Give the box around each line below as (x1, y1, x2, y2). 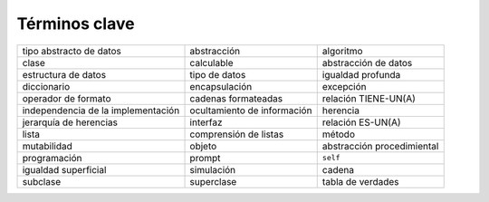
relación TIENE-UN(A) (321, 91, 417, 104)
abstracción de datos (321, 56, 413, 69)
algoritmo (321, 44, 363, 57)
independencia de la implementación (22, 104, 180, 117)
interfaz (189, 116, 223, 129)
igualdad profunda (321, 68, 401, 81)
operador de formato (22, 91, 111, 104)
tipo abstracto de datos (22, 44, 122, 57)
